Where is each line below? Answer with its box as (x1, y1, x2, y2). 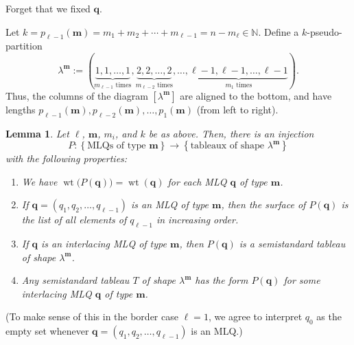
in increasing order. (156, 212, 239, 227)
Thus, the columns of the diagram (5, 88, 148, 102)
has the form (195, 273, 248, 287)
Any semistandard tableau (21, 273, 130, 287)
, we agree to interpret (208, 309, 303, 324)
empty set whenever (5, 324, 89, 338)
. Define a (258, 24, 299, 38)
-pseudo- (307, 24, 342, 38)
